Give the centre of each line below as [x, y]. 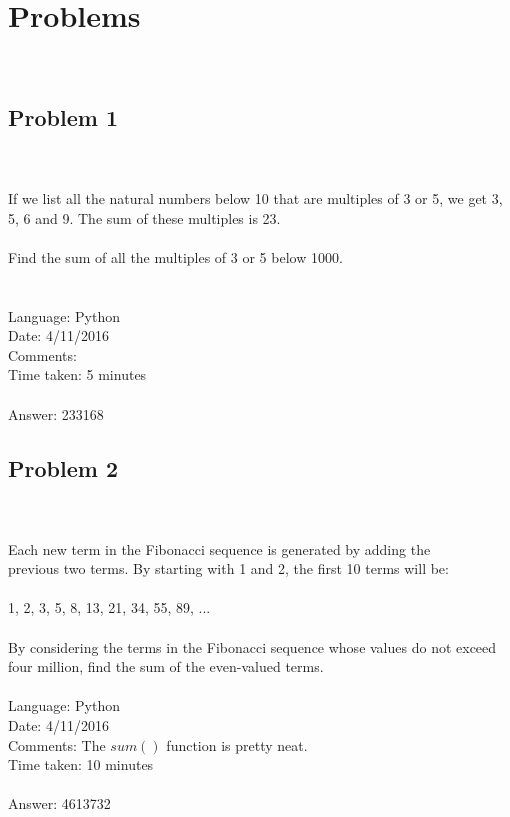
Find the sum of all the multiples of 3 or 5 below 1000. [175, 256]
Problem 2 [63, 467]
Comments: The [57, 744]
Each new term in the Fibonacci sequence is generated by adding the [219, 548]
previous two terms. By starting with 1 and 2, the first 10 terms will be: [228, 568]
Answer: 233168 [56, 413]
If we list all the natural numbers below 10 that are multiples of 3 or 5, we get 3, [255, 198]
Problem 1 [63, 117]
